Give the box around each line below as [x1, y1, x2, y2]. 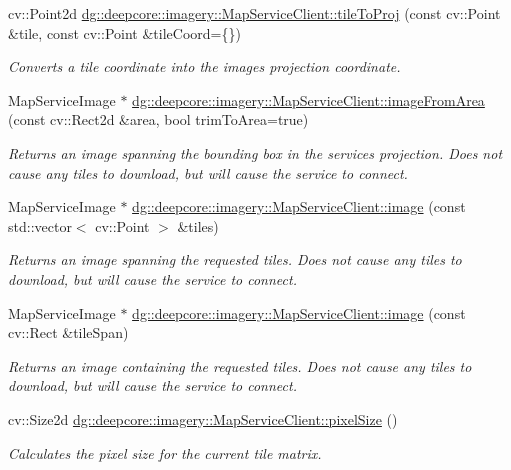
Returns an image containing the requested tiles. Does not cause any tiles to [8, 355, 472, 376]
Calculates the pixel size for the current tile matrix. [8, 442, 322, 463]
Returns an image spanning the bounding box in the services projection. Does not [8, 142, 503, 163]
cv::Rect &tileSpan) [8, 322, 129, 343]
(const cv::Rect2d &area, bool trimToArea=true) [8, 109, 309, 130]
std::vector [8, 215, 72, 236]
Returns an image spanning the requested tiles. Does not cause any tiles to [8, 249, 462, 270]
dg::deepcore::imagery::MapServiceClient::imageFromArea [132, 89, 485, 110]
